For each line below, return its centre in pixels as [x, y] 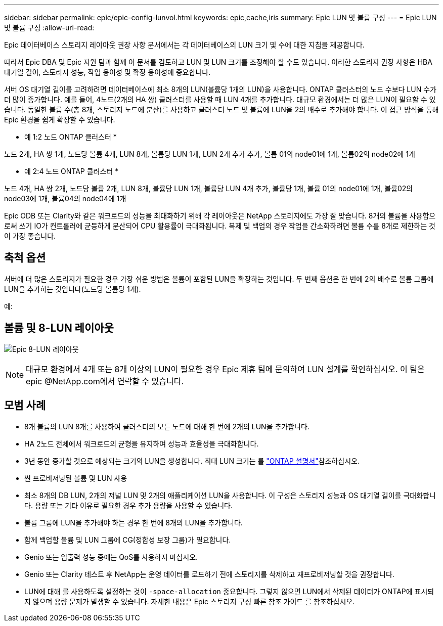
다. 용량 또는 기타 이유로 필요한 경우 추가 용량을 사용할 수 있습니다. [129, 505]
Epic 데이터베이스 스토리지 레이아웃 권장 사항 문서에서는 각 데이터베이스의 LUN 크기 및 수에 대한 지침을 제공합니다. [184, 45]
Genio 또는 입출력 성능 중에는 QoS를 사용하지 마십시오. [111, 557]
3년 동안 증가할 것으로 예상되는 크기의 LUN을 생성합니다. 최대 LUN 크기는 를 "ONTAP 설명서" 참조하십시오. [192, 461]
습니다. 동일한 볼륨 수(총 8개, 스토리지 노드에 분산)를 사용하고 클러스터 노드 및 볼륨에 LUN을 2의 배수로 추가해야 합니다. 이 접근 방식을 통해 [221, 109]
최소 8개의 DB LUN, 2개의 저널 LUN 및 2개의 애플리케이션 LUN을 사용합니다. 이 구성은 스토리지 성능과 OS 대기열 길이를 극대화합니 [230, 495]
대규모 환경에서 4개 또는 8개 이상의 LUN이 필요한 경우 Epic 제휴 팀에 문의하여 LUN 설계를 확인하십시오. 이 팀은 [225, 369]
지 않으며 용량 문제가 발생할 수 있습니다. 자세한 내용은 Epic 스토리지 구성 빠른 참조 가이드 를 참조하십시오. [190, 601]
